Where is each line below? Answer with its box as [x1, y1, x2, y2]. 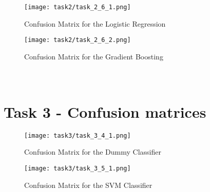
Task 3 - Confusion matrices [4, 101, 206, 122]
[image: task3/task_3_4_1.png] [24, 132, 131, 139]
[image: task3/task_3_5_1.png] [24, 165, 131, 173]
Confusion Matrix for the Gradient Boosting [24, 51, 163, 61]
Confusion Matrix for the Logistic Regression [24, 18, 166, 29]
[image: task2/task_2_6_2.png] [24, 36, 131, 44]
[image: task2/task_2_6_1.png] [24, 4, 131, 11]
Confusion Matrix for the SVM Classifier [24, 179, 152, 190]
